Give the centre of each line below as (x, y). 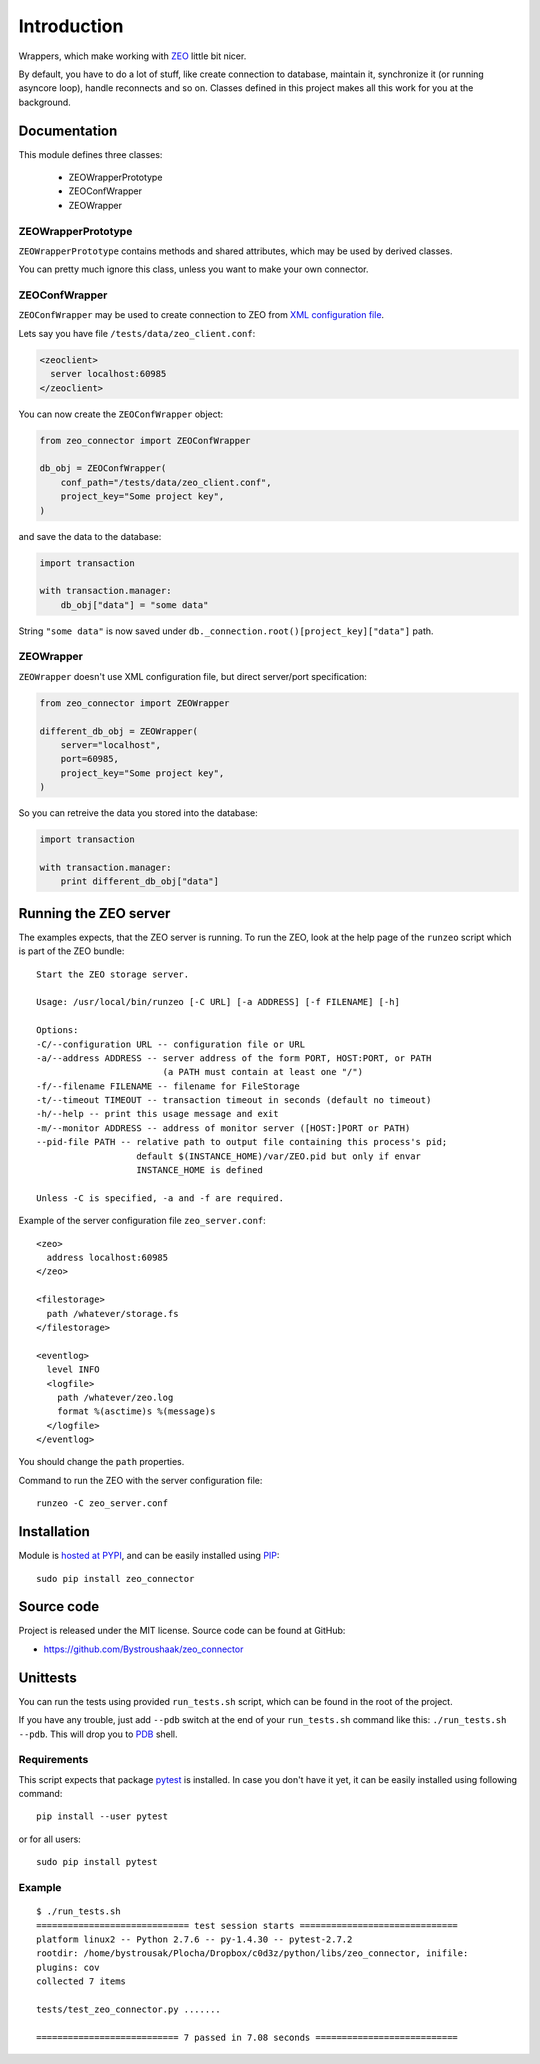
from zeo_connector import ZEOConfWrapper (145, 440)
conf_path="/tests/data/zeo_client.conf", (166, 482)
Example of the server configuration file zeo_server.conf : (142, 1221)
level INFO (73, 1369)
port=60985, (90, 759)
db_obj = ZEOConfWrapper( (103, 468)
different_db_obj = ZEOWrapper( (119, 731)
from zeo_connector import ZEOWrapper (134, 703)
